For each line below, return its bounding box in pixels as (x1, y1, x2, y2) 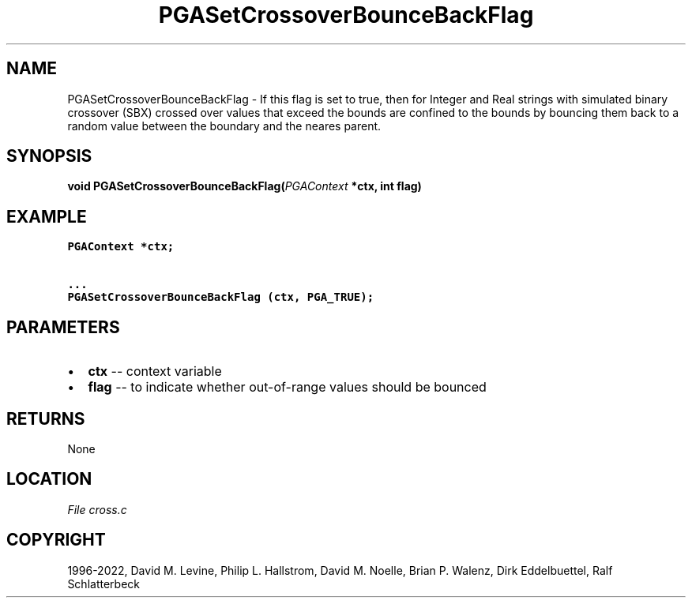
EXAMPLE (6, 206, 87, 227)
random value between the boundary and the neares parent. (67, 118, 382, 133)
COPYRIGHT (6, 530, 106, 550)
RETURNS (6, 408, 85, 429)
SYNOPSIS (6, 146, 92, 167)
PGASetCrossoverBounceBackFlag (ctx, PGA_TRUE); (67, 291, 374, 304)
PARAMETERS (6, 317, 120, 337)
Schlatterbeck (67, 576, 140, 591)
